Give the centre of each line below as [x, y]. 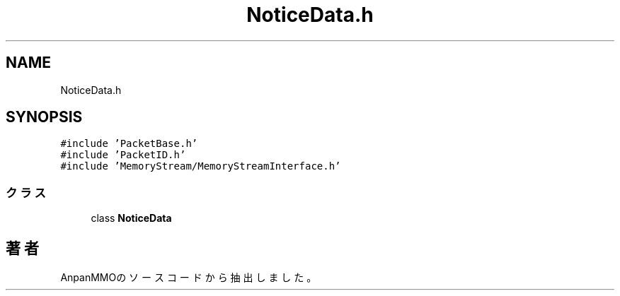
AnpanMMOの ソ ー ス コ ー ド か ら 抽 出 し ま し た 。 [189, 278]
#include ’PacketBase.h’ [129, 144]
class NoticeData [131, 218]
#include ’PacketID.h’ [123, 155]
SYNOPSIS [44, 117]
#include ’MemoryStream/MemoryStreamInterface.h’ [201, 166]
